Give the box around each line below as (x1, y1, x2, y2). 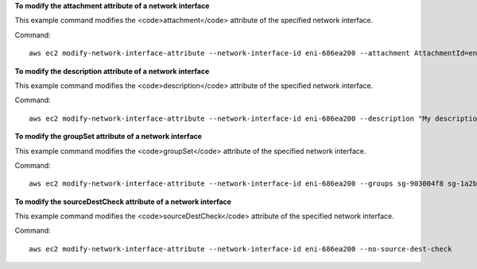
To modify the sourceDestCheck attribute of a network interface (14, 197, 232, 206)
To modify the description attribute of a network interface (14, 66, 210, 75)
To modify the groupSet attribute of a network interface (14, 132, 203, 141)
